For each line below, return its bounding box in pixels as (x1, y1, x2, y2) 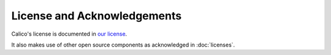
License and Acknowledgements (11, 9, 182, 22)
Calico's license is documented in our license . (11, 30, 127, 37)
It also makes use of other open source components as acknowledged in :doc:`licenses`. (11, 41, 235, 48)
